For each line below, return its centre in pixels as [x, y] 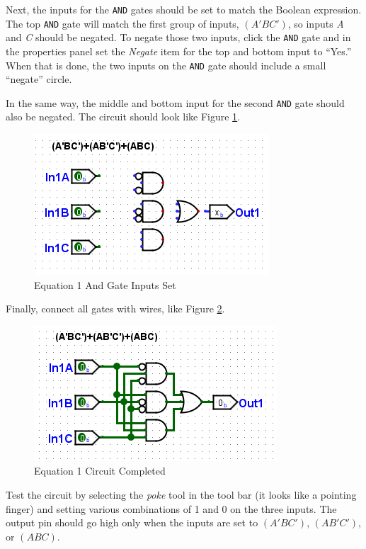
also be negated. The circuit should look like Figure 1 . [123, 117]
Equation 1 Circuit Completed [100, 471]
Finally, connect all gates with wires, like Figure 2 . [115, 309]
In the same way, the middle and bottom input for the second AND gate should [175, 102]
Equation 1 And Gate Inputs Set [105, 284]
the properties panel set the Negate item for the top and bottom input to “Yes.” [179, 51]
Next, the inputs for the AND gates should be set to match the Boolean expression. [184, 9]
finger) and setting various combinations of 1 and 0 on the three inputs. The [171, 508]
